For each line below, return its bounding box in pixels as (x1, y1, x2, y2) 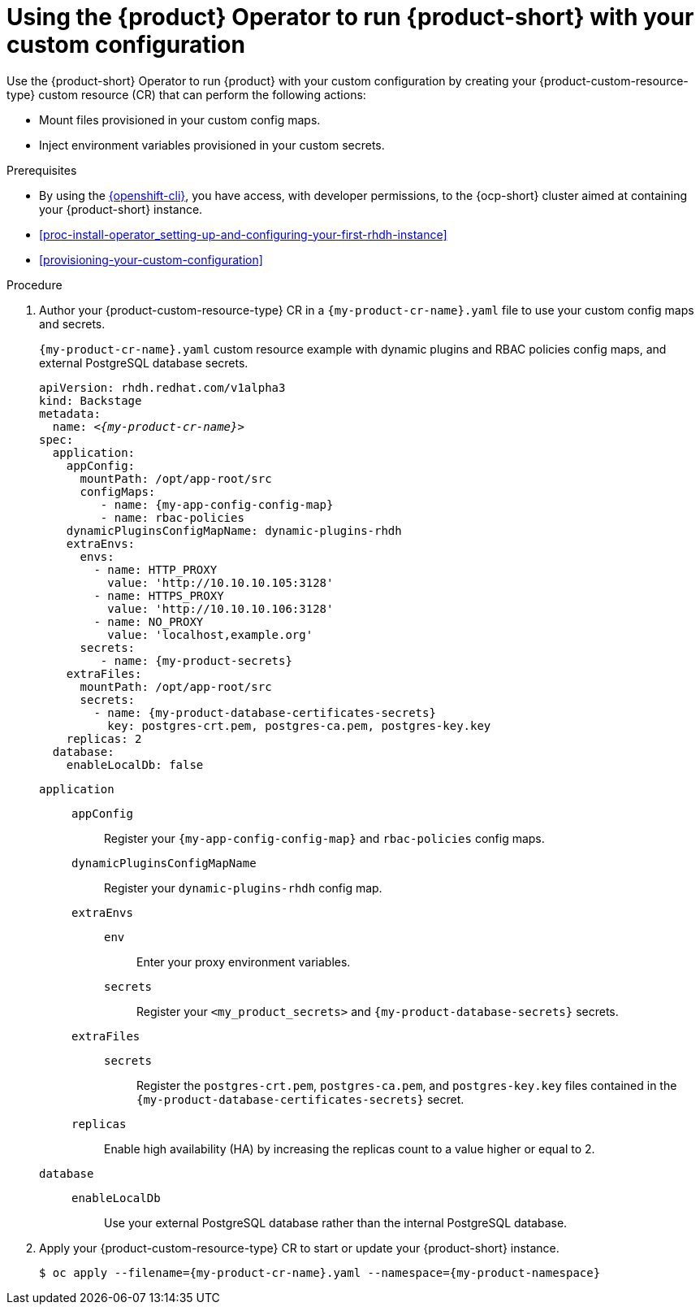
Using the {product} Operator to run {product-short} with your (6, 3, 694, 31)
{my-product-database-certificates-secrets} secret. (136, 1092, 465, 1106)
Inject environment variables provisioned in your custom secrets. (39, 137, 385, 152)
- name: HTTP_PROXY (93, 562, 218, 576)
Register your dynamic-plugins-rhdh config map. (104, 880, 382, 895)
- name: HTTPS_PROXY (93, 588, 224, 602)
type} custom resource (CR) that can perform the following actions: (6, 87, 366, 102)
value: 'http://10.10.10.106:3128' (107, 601, 334, 615)
